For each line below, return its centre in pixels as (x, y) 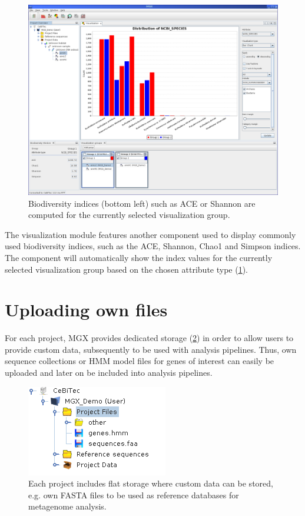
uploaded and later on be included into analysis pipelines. (109, 373)
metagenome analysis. (67, 506)
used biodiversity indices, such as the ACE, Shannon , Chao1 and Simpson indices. (153, 246)
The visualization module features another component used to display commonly (150, 234)
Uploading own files (86, 310)
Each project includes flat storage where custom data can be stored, (151, 483)
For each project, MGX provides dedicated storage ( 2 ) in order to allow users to (149, 338)
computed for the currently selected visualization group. (129, 215)
